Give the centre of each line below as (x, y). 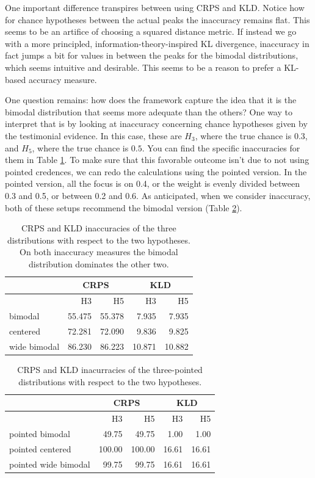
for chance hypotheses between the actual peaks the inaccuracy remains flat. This (157, 19)
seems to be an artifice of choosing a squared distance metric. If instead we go (151, 31)
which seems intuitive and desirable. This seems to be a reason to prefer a (143, 67)
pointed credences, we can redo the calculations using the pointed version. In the (156, 171)
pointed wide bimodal (50, 464)
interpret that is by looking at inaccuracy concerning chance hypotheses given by (156, 124)
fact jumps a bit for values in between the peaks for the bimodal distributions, (152, 55)
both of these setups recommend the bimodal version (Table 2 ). (124, 207)
